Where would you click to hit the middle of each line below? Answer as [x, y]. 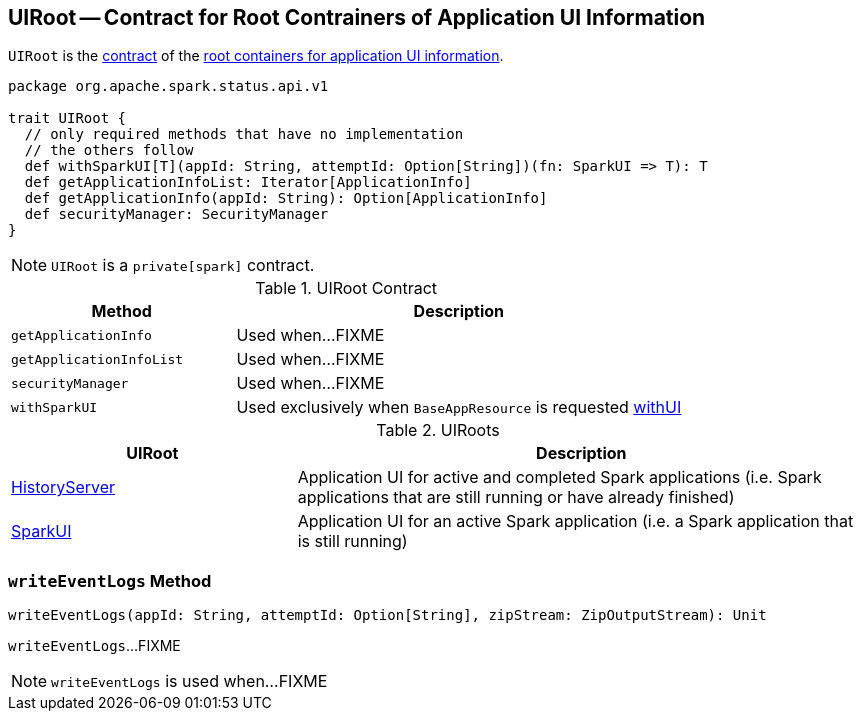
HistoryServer [63, 487]
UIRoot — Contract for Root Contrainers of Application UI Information [357, 17]
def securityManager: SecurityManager [176, 214]
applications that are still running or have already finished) [516, 497]
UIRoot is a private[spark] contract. [183, 265]
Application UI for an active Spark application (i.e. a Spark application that [575, 521]
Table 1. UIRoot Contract [346, 288]
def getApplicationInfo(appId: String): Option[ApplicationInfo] [286, 198]
